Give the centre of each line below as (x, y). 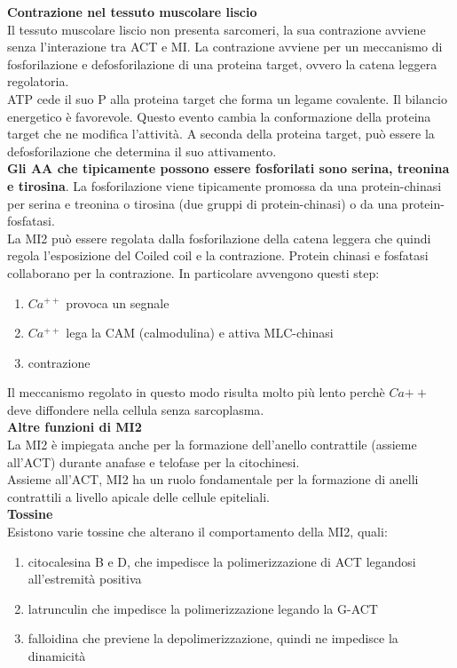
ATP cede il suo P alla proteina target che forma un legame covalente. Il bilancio (227, 98)
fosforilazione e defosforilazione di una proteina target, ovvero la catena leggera (222, 64)
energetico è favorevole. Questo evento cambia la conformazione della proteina (219, 116)
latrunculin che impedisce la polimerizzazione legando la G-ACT (203, 608)
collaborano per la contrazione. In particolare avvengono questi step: (193, 272)
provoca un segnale (118, 302)
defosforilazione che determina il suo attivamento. (142, 151)
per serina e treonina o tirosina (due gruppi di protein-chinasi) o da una (202, 203)
